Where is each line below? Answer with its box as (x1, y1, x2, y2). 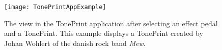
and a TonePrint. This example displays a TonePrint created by (4, 28, 203, 38)
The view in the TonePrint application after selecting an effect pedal (4, 18, 218, 28)
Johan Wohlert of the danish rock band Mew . (4, 37, 146, 48)
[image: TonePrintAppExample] (4, 4, 106, 11)
